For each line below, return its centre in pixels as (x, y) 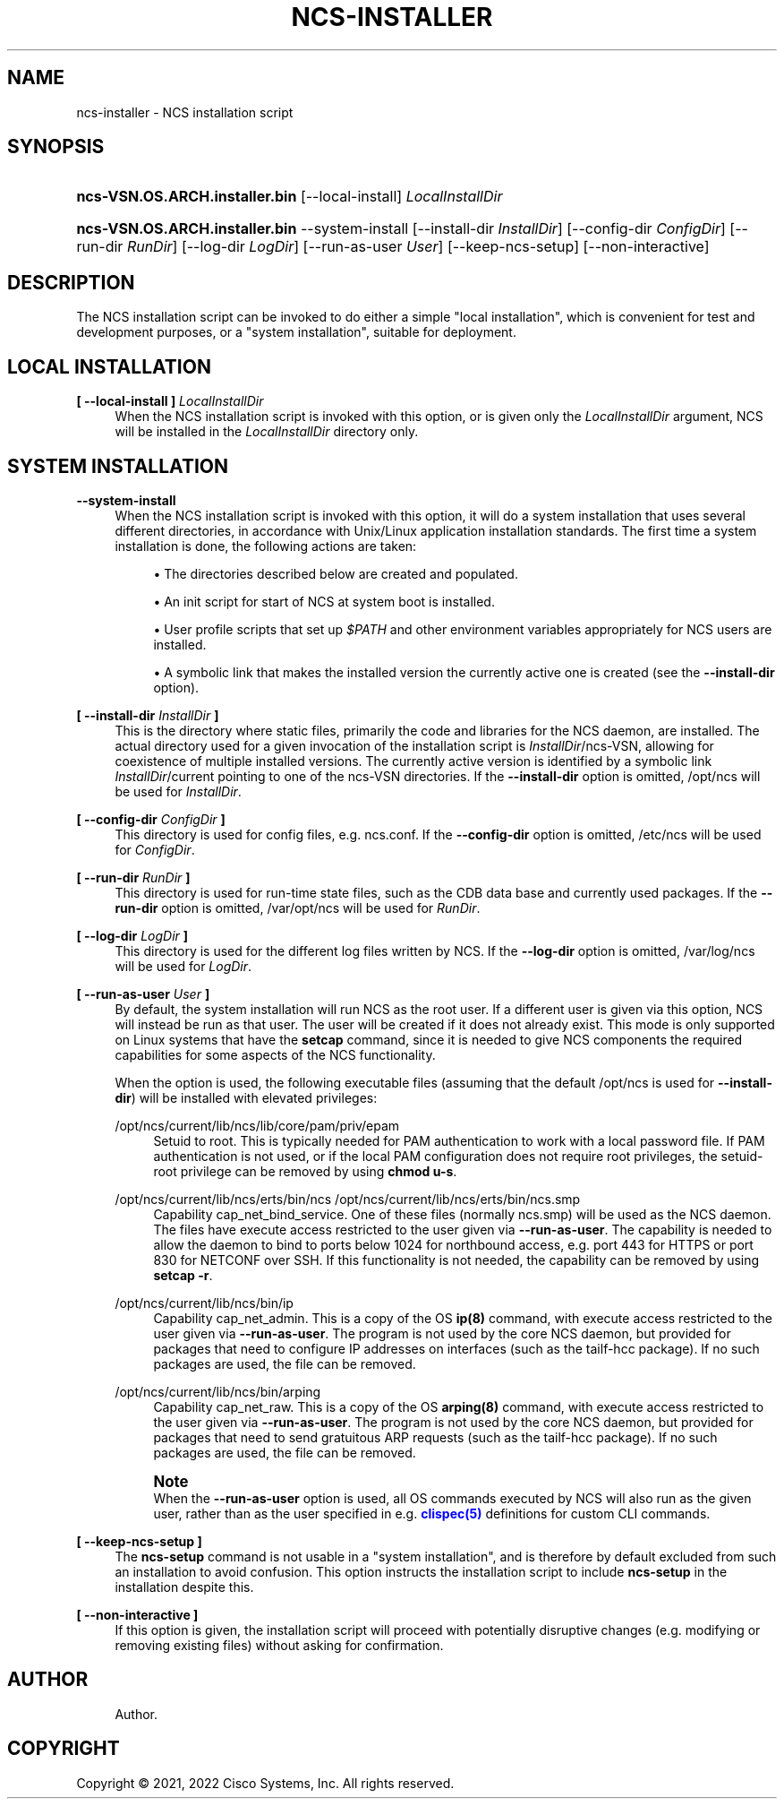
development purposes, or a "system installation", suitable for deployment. (296, 332)
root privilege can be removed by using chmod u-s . (305, 1171)
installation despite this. (184, 1587)
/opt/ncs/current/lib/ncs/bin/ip (204, 1303)
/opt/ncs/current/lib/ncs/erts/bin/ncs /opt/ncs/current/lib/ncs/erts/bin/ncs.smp (348, 1199)
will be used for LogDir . (183, 966)
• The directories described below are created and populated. (336, 573)
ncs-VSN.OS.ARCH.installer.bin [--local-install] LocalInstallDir (290, 197)
